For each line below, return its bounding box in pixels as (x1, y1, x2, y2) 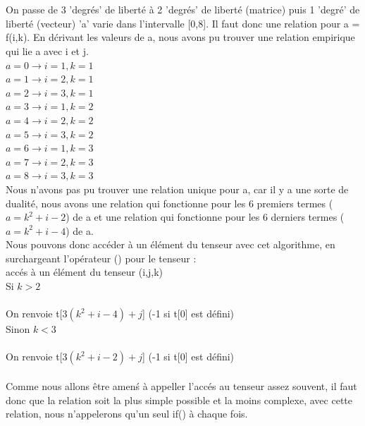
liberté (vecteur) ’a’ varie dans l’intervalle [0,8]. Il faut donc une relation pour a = (6, 16, 360, 30)
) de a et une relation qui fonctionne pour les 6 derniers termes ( (66, 209, 345, 224)
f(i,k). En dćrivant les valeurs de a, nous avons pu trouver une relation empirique (6, 30, 355, 44)
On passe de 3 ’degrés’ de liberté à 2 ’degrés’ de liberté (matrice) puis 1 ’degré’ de (6, 2, 360, 17)
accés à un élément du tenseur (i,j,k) (6, 264, 163, 279)
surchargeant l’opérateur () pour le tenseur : (6, 250, 197, 265)
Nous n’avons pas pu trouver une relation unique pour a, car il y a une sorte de (6, 181, 349, 196)
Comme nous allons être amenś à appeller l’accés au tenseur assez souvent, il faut (6, 379, 357, 394)
